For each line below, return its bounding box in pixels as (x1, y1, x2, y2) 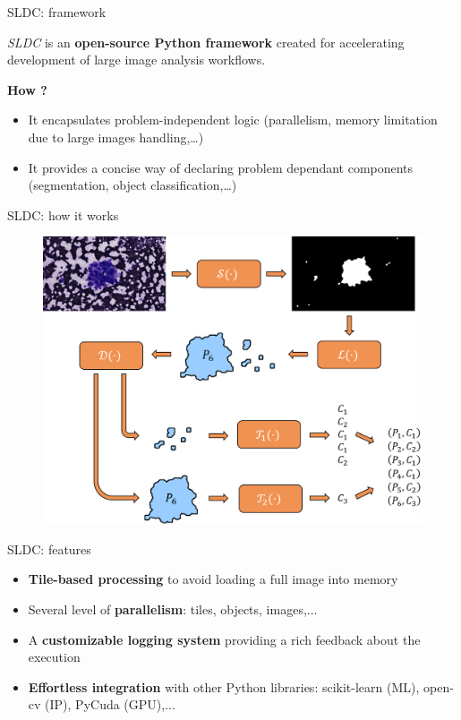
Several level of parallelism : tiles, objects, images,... (28, 600, 318, 619)
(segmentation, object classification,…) (28, 176, 237, 194)
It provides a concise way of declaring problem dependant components (28, 158, 414, 176)
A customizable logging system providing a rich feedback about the (28, 630, 421, 648)
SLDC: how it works (7, 205, 119, 224)
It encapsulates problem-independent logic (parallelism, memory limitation (28, 110, 438, 129)
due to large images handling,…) (28, 127, 204, 146)
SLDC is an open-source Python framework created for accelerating (7, 32, 405, 51)
